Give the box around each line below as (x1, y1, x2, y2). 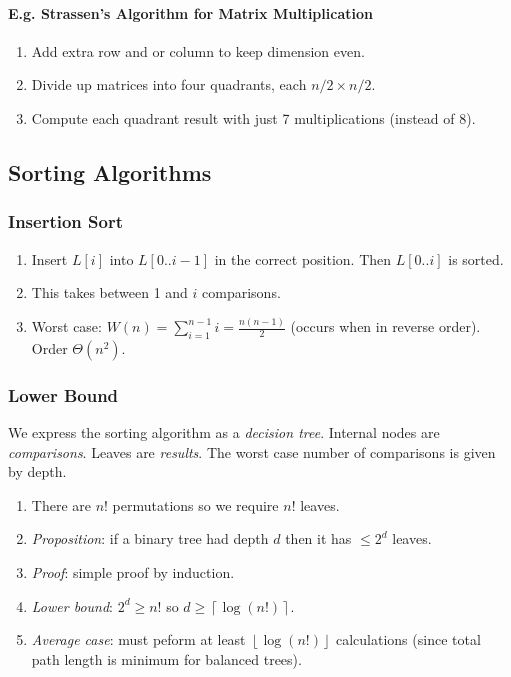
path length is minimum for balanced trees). (31, 648, 302, 669)
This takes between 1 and (31, 282, 188, 303)
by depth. (8, 461, 67, 482)
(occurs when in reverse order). (290, 316, 481, 337)
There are (31, 494, 91, 515)
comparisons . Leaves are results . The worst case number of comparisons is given (8, 441, 496, 462)
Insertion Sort (8, 209, 123, 234)
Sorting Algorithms (8, 156, 212, 187)
